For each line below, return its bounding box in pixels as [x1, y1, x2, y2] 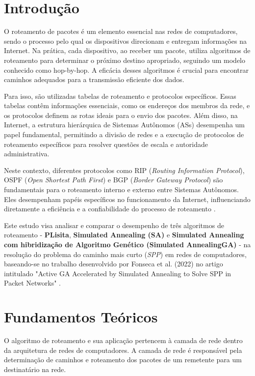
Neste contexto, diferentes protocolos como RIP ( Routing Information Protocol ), [4, 165, 245, 175]
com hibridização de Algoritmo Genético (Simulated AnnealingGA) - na [4, 239, 251, 249]
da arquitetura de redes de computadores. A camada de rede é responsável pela [4, 345, 242, 355]
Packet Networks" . [4, 278, 61, 288]
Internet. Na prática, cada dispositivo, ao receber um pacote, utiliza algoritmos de [4, 45, 251, 56]
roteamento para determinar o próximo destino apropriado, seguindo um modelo [4, 55, 246, 65]
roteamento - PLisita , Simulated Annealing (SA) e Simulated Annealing [4, 230, 244, 240]
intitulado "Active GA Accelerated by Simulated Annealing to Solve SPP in [4, 268, 231, 278]
